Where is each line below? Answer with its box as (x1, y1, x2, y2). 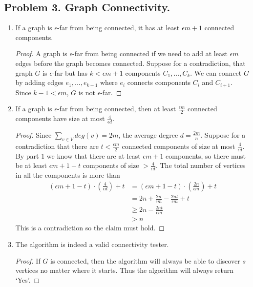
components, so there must (166, 150, 246, 161)
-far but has (52, 67, 88, 78)
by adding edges (15, 77, 63, 87)
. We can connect (190, 67, 242, 78)
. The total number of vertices (155, 160, 246, 170)
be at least (15, 160, 47, 170)
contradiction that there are (15, 141, 99, 151)
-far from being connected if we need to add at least (72, 48, 228, 59)
